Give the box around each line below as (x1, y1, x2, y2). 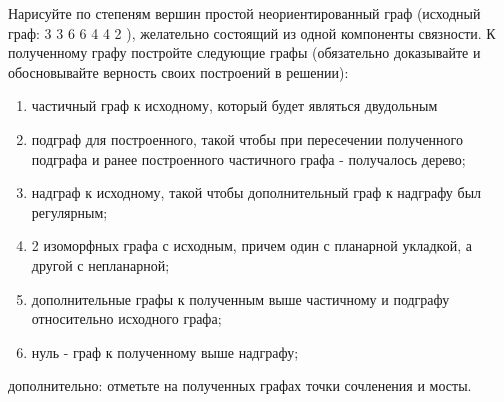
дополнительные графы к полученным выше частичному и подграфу (31, 288, 450, 309)
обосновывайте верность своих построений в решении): (8, 61, 349, 82)
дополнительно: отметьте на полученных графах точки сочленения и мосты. (8, 375, 472, 396)
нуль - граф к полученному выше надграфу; (31, 341, 299, 362)
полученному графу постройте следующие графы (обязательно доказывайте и (8, 42, 481, 63)
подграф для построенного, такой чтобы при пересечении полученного (31, 128, 463, 149)
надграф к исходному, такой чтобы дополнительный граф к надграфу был (31, 182, 482, 203)
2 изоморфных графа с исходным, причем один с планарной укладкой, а (31, 235, 472, 256)
